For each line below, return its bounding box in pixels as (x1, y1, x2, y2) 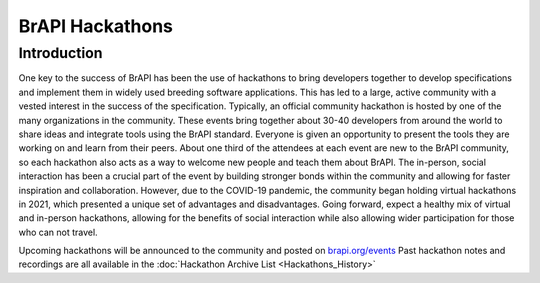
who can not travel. (18, 226, 99, 238)
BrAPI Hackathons (18, 15, 174, 37)
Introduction (18, 44, 103, 62)
